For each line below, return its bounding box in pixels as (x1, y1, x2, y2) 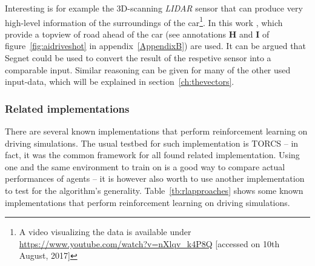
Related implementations (5, 101, 130, 116)
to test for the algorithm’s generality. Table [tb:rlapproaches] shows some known (5, 184, 303, 196)
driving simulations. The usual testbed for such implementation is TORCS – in (5, 136, 299, 149)
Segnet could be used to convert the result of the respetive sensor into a (5, 52, 271, 64)
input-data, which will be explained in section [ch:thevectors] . (5, 75, 234, 88)
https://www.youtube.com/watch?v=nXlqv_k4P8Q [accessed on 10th (19, 237, 280, 250)
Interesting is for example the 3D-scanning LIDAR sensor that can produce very (5, 2, 303, 14)
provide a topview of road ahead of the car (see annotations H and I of (5, 27, 270, 40)
